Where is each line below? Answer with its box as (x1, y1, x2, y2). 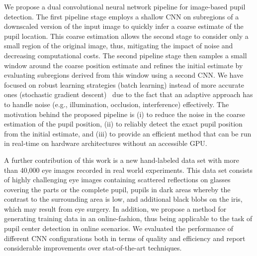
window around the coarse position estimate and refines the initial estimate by (4, 60, 243, 70)
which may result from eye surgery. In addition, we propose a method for (4, 203, 227, 214)
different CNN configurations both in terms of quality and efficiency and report (4, 233, 246, 243)
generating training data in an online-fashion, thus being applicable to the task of (4, 213, 253, 224)
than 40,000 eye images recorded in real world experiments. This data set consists (4, 164, 253, 175)
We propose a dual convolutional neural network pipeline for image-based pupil (4, 1, 246, 11)
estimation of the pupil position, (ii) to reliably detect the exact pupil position (4, 119, 243, 129)
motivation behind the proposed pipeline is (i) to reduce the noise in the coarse (4, 109, 245, 119)
